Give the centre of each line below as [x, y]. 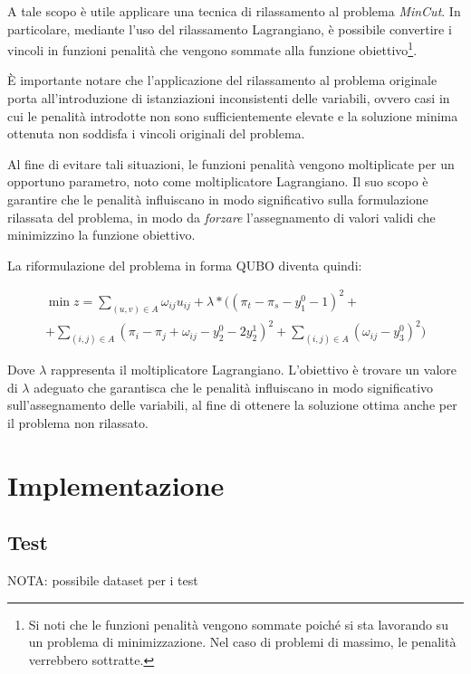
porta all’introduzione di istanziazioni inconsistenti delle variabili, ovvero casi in [229, 98]
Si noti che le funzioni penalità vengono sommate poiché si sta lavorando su [238, 624]
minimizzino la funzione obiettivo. [101, 235]
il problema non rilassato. [78, 422]
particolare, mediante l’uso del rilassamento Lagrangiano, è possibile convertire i [230, 28]
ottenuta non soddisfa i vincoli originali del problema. [156, 133]
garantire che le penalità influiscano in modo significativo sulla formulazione [218, 199]
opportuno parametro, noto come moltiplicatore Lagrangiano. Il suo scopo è [218, 181]
